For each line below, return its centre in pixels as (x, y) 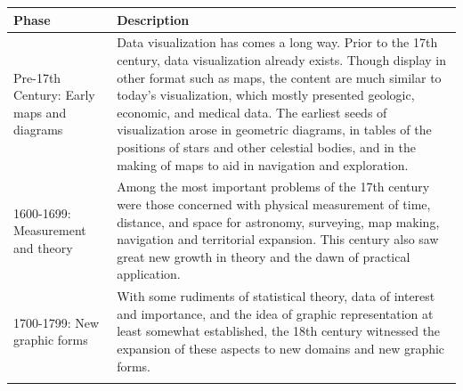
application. (149, 274)
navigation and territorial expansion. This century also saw (278, 239)
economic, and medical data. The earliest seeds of (252, 112)
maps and (40, 112)
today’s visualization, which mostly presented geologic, (266, 95)
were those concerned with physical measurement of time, (274, 204)
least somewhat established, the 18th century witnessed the (279, 331)
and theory (43, 247)
